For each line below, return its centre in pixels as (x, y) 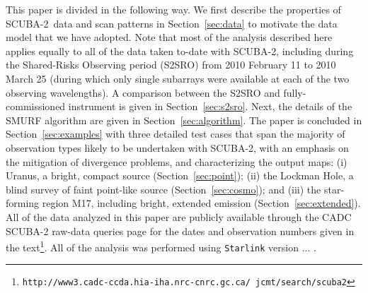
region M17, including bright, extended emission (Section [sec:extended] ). (201, 203)
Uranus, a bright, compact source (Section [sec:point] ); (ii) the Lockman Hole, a (180, 175)
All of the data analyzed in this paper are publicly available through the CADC (179, 216)
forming (23, 203)
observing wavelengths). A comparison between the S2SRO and (143, 92)
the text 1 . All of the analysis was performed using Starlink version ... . (161, 246)
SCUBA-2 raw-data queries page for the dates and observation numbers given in (180, 231)
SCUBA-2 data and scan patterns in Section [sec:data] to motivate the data (172, 23)
